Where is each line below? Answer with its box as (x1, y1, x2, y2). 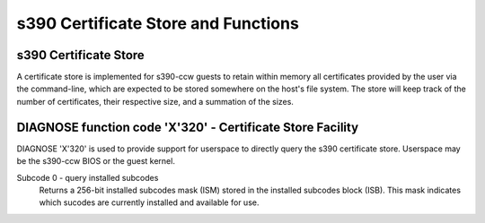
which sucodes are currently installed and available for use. (39, 197, 260, 208)
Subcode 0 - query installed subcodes (16, 172, 159, 183)
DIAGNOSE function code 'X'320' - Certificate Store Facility (16, 119, 359, 134)
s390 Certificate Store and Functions (16, 13, 300, 33)
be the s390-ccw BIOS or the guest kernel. (16, 156, 175, 167)
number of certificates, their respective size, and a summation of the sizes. (16, 96, 294, 107)
